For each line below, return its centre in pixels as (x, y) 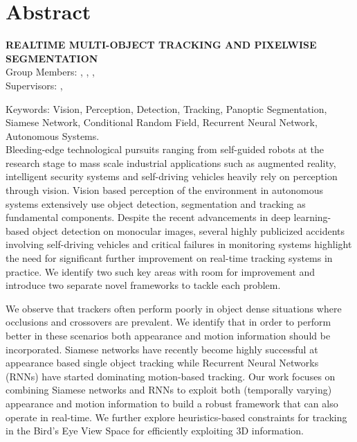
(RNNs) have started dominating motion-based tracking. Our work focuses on (171, 376)
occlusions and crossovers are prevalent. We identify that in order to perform (168, 322)
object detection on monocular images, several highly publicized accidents (188, 230)
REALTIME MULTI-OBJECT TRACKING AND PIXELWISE (161, 45)
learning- (312, 217)
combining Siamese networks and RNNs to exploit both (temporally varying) (169, 390)
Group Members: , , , (50, 72)
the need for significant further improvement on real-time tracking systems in (169, 258)
